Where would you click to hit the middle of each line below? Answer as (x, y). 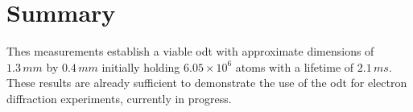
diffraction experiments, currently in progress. (119, 98)
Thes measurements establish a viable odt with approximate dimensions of (190, 51)
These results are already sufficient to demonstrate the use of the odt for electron (207, 83)
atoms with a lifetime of (295, 66)
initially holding (141, 66)
